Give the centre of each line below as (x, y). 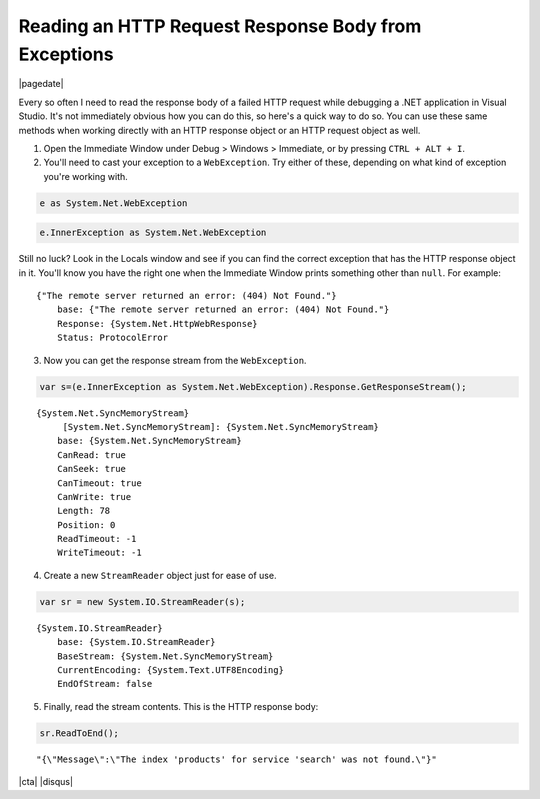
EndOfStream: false (104, 684)
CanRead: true (91, 454)
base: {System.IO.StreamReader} (136, 642)
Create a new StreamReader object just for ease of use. (160, 575)
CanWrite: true (94, 496)
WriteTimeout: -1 (99, 553)
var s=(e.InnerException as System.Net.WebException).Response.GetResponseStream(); (253, 386)
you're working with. (86, 176)
